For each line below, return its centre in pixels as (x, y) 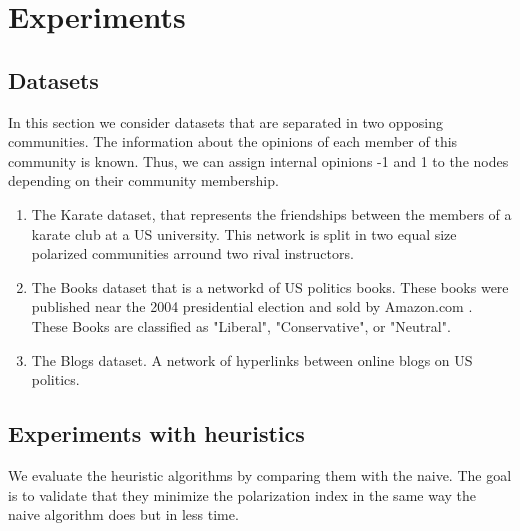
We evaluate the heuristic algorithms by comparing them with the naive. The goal (260, 474)
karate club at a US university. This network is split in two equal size (244, 233)
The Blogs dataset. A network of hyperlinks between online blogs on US (252, 359)
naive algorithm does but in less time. (123, 514)
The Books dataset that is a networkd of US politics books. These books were (270, 286)
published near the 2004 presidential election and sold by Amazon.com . (252, 306)
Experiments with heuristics (156, 433)
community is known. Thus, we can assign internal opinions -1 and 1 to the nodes (258, 160)
